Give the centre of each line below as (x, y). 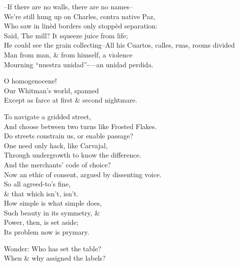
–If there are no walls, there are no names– (68, 6)
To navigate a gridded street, (48, 116)
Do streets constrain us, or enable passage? (69, 136)
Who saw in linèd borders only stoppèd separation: (81, 26)
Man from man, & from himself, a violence (68, 54)
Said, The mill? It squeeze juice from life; (66, 35)
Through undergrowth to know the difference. (73, 155)
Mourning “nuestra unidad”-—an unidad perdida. (79, 64)
